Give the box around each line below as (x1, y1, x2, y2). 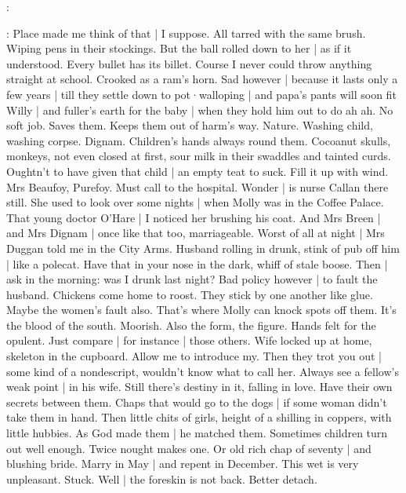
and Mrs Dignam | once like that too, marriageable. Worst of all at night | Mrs (6, 225, 385, 241)
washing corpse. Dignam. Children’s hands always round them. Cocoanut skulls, (6, 132, 391, 148)
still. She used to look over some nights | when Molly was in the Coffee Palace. (6, 194, 384, 210)
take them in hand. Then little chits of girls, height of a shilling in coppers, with (6, 409, 392, 425)
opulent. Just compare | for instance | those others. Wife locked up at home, (6, 332, 372, 349)
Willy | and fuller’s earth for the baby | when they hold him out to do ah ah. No (6, 101, 393, 118)
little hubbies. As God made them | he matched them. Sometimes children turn (6, 425, 388, 441)
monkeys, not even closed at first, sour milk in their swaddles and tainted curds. (6, 148, 391, 164)
